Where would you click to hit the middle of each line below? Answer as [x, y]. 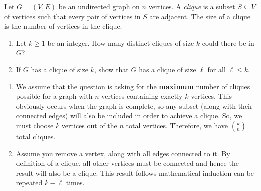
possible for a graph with [54, 96]
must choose [35, 125]
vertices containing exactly [142, 96]
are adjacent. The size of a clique [200, 16]
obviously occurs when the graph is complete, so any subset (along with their [134, 106]
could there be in [228, 43]
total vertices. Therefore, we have [177, 125]
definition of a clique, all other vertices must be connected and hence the [127, 163]
